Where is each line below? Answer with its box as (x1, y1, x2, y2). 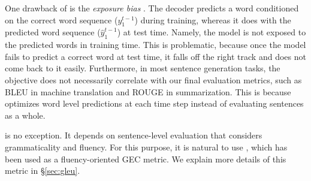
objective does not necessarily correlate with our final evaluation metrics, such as (5, 73, 302, 86)
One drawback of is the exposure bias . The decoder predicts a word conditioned (5, 2, 299, 14)
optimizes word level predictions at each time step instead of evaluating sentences (5, 97, 304, 110)
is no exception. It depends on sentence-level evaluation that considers (5, 129, 262, 141)
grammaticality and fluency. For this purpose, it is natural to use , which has (5, 140, 288, 153)
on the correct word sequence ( (5, 13, 118, 26)
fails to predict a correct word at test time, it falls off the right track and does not (5, 50, 306, 62)
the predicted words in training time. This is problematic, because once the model (5, 38, 306, 51)
